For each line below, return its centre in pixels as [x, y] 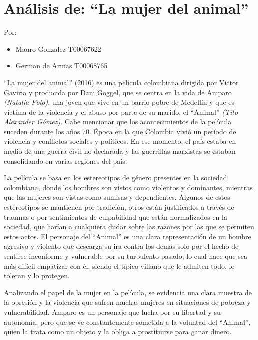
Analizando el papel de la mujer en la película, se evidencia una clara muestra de [128, 292]
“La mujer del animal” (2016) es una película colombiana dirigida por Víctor [121, 82]
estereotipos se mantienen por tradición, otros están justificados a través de [119, 207]
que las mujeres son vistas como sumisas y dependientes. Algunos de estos [117, 197]
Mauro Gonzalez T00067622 [58, 49]
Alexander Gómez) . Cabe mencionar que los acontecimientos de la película [118, 122]
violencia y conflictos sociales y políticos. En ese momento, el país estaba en [120, 141]
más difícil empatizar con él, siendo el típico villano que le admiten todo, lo [119, 266]
